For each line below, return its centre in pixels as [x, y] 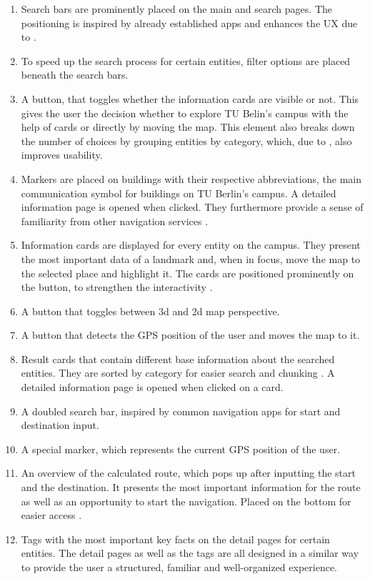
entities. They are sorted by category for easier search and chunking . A [178, 373]
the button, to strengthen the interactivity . [117, 287]
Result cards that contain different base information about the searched [178, 358]
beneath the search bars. [75, 75]
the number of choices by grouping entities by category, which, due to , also [186, 140]
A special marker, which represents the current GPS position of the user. [181, 449]
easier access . [51, 515]
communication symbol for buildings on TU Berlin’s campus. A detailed [179, 193]
